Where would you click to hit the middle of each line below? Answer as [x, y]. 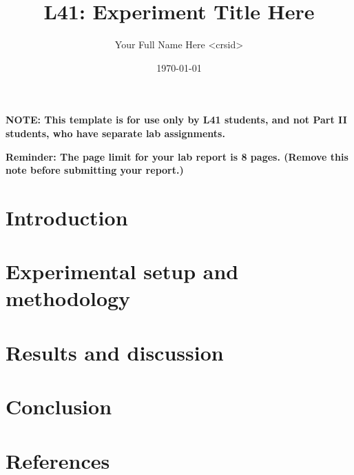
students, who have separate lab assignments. [115, 133]
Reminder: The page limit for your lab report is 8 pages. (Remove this [177, 156]
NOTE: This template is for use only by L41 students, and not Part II [176, 120]
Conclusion [59, 406]
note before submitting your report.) [95, 170]
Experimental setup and [122, 271]
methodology [68, 298]
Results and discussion [115, 352]
